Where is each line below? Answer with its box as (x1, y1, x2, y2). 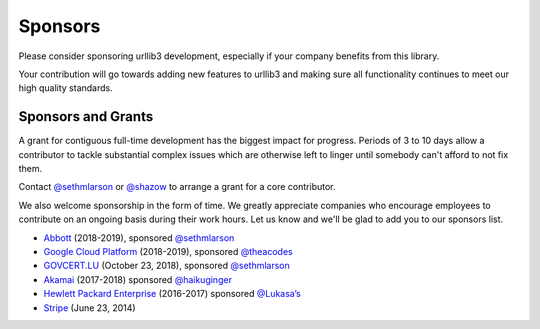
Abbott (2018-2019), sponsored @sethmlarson (43, 231, 235, 244)
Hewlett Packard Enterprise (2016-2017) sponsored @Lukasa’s (43, 288, 302, 300)
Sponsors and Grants (18, 108, 154, 125)
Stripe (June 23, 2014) (43, 301, 136, 314)
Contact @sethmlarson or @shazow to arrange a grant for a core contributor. (18, 181, 336, 193)
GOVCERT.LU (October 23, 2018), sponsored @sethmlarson (43, 260, 290, 272)
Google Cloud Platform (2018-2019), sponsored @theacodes (43, 245, 294, 257)
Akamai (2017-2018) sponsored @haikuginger (43, 273, 232, 285)
